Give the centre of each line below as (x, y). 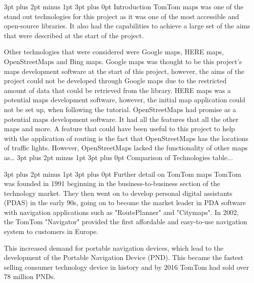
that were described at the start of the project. (74, 35)
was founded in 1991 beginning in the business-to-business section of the (112, 183)
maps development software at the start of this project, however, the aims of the (124, 71)
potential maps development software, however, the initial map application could (125, 100)
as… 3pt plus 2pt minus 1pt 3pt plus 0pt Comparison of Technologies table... (118, 157)
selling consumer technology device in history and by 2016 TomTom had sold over (127, 267)
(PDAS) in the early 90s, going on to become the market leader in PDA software (125, 202)
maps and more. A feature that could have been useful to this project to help (119, 129)
